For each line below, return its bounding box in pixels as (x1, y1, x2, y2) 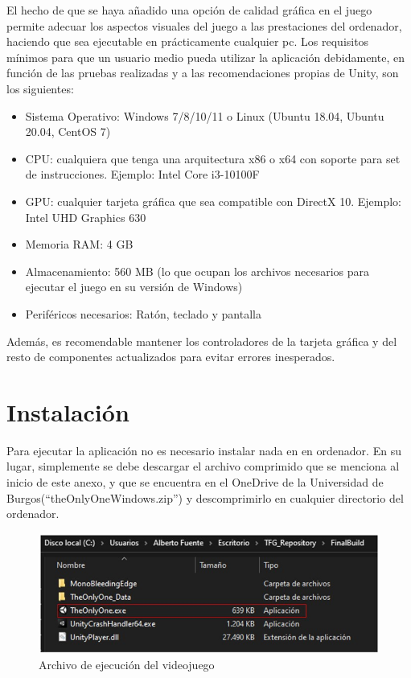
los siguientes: (6, 80, 74, 97)
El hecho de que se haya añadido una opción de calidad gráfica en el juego (6, 2, 372, 18)
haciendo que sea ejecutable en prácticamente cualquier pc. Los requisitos (6, 33, 369, 50)
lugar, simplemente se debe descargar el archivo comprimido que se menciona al (6, 458, 400, 475)
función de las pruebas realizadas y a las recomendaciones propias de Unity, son (6, 64, 399, 81)
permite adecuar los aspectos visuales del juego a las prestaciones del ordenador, (6, 17, 402, 34)
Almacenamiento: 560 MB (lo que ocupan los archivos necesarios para (25, 262, 369, 279)
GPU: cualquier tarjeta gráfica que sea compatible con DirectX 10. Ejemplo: (25, 192, 401, 209)
